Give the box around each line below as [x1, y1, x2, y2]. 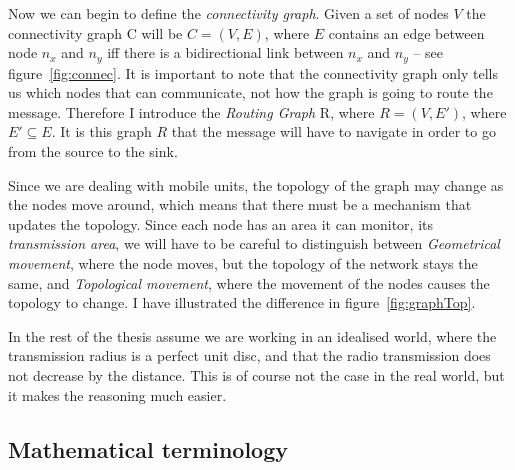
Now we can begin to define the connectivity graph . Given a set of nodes [8, 3, 449, 23]
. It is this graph [51, 121, 152, 142]
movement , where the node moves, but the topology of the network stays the [8, 252, 478, 273]
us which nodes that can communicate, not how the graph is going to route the [8, 82, 493, 103]
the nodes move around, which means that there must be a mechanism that [8, 194, 472, 215]
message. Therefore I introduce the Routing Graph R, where [8, 101, 375, 122]
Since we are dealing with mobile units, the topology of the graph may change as [8, 174, 504, 195]
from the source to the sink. [8, 141, 178, 162]
